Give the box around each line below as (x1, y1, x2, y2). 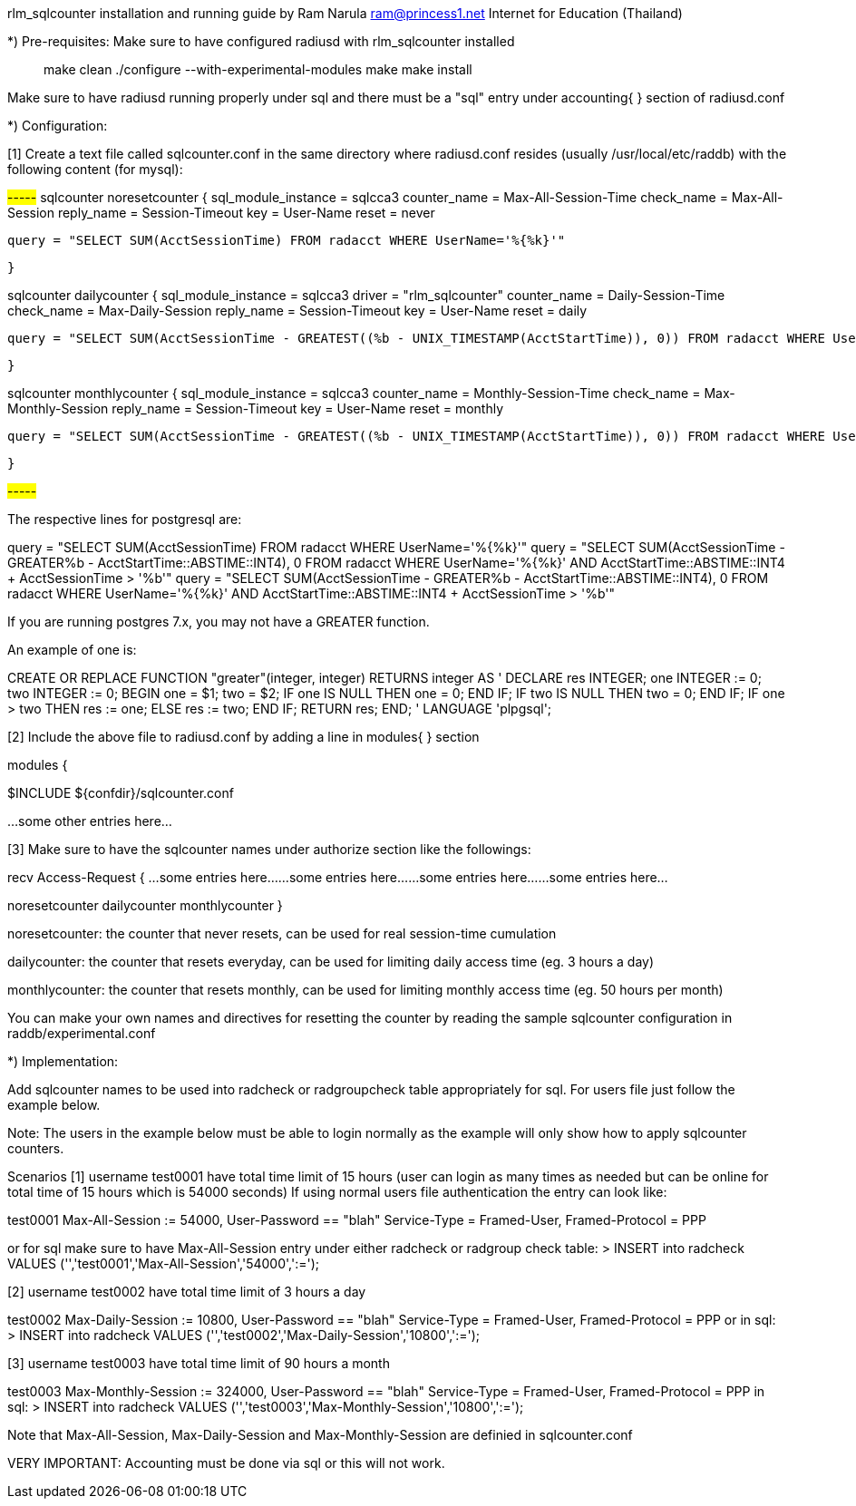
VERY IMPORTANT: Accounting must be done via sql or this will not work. (7, 1455, 445, 1471)
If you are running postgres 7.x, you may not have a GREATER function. (7, 614, 430, 629)
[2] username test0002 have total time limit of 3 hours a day (7, 1284, 366, 1299)
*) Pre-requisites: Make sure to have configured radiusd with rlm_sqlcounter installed (7, 34, 515, 49)
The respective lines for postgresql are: (7, 511, 242, 527)
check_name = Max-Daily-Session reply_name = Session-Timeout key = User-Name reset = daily (7, 303, 588, 318)
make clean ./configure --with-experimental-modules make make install (44, 62, 472, 77)
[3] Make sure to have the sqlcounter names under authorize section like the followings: (7, 841, 531, 857)
